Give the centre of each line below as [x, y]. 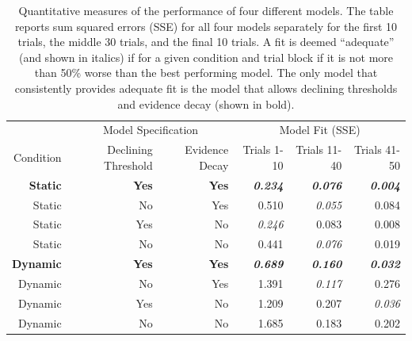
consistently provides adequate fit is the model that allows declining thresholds [206, 88]
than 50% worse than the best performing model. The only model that [206, 73]
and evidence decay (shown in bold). [206, 103]
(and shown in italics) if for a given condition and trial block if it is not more [206, 57]
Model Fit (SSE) [320, 130]
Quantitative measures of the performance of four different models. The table [206, 10]
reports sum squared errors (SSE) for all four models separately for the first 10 [206, 26]
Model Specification [151, 130]
